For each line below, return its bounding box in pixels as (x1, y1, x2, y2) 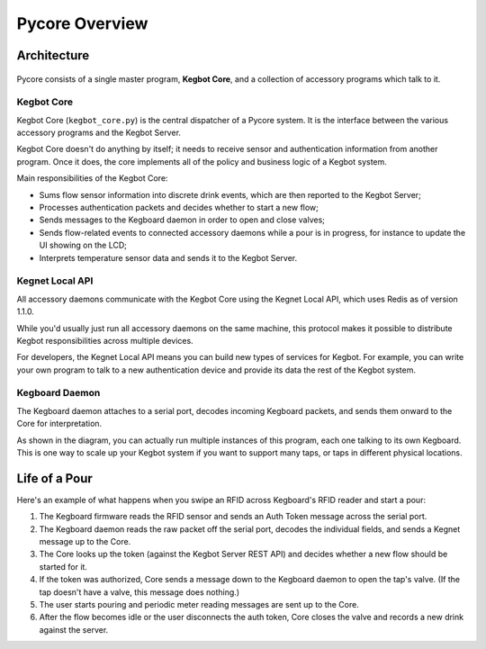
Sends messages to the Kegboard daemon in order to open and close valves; (39, 214, 326, 225)
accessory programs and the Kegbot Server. (16, 127, 182, 139)
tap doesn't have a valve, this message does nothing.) (39, 586, 240, 598)
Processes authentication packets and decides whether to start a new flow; (39, 203, 319, 213)
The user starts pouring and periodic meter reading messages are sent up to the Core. (39, 599, 359, 610)
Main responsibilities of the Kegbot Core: (16, 173, 168, 184)
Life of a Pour (16, 471, 94, 486)
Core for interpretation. (16, 419, 103, 429)
